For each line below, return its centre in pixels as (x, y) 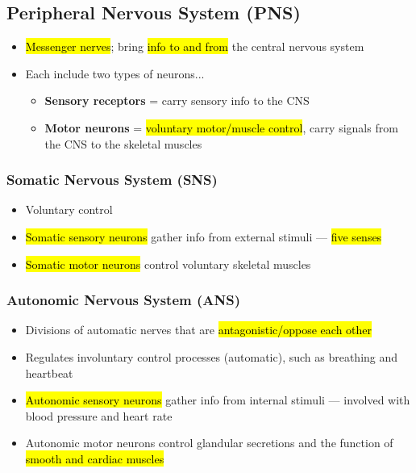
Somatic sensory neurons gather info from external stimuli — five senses (204, 236)
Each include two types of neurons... (115, 73)
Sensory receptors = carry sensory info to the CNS (177, 100)
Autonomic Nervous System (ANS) (124, 300)
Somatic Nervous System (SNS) (112, 180)
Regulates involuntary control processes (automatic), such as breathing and (212, 356)
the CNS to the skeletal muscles (123, 143)
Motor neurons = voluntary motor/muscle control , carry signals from (221, 127)
